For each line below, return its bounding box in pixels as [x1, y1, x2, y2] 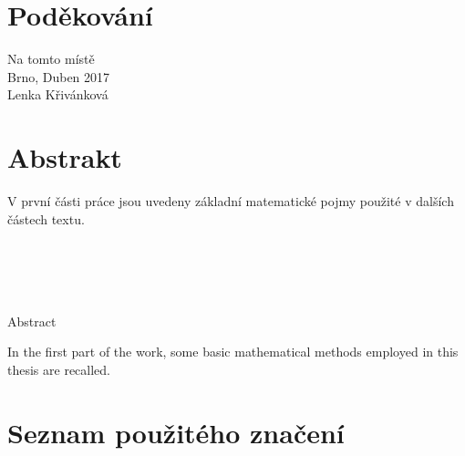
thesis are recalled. [7, 359, 110, 378]
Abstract [7, 311, 57, 330]
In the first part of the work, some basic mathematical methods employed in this [7, 342, 459, 361]
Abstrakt [7, 139, 122, 176]
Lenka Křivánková [7, 85, 108, 104]
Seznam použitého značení [7, 413, 345, 451]
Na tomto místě [7, 49, 95, 68]
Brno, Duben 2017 [7, 67, 110, 86]
